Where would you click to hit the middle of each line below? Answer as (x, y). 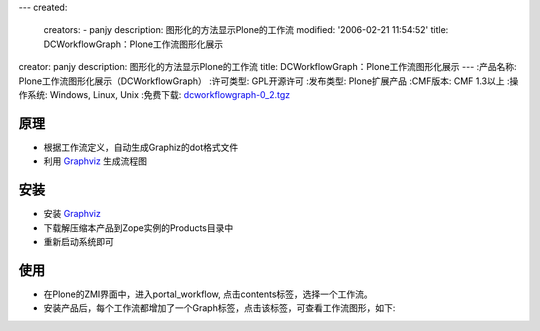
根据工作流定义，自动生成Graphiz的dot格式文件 (141, 147)
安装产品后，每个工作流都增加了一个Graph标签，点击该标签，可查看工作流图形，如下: (219, 308)
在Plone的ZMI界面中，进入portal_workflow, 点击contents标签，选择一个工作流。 (208, 294)
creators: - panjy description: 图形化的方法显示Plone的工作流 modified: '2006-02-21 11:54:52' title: (246, 30)
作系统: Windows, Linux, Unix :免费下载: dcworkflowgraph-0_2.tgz (154, 94)
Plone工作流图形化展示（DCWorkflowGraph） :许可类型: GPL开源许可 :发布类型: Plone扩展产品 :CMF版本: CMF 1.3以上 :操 (268, 81)
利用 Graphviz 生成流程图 (95, 161)
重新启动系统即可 (78, 241)
